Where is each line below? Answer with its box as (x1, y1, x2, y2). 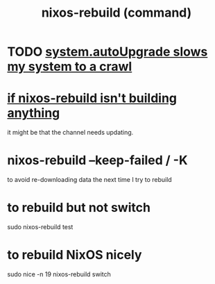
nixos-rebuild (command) (41, 5, 192, 21)
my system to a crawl (7, 59, 132, 74)
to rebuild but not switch (7, 200, 151, 216)
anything (7, 106, 60, 121)
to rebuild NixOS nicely (7, 247, 142, 263)
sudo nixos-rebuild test (7, 223, 74, 231)
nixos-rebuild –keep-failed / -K (7, 153, 189, 168)
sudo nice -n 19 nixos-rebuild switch (7, 269, 111, 278)
